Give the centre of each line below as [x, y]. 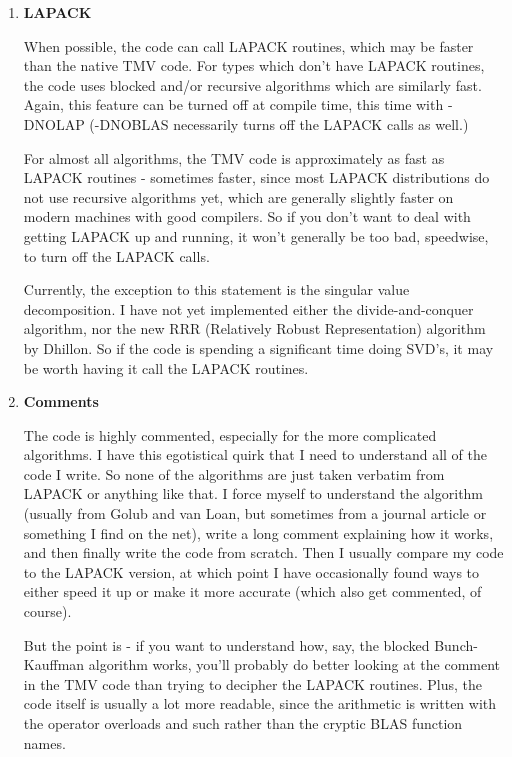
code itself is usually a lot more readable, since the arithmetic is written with [260, 703]
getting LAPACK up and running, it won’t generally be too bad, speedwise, [256, 235]
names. [44, 742]
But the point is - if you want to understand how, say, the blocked [226, 644]
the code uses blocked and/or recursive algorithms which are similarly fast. [252, 84]
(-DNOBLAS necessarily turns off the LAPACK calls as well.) [279, 123]
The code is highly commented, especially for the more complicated [230, 434]
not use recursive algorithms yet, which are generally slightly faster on [238, 196]
